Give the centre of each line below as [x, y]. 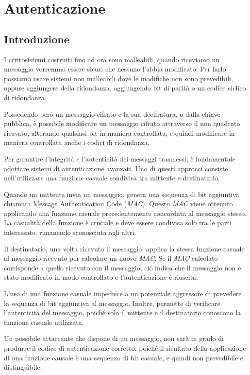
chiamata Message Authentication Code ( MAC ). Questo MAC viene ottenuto [118, 204]
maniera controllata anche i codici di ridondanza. [77, 142]
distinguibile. [23, 367]
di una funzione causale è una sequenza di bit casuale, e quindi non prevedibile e [124, 357]
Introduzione [37, 39]
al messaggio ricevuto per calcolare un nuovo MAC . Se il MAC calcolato [111, 258]
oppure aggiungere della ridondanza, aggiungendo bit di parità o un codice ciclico [125, 88]
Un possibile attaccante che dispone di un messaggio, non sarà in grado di [114, 338]
